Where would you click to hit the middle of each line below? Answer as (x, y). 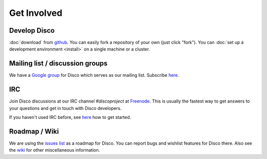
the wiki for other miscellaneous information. (55, 150)
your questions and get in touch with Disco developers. (65, 108)
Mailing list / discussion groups (58, 64)
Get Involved (36, 13)
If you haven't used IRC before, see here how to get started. (70, 117)
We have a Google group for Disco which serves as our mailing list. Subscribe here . (94, 75)
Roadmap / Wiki (34, 131)
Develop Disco (32, 30)
